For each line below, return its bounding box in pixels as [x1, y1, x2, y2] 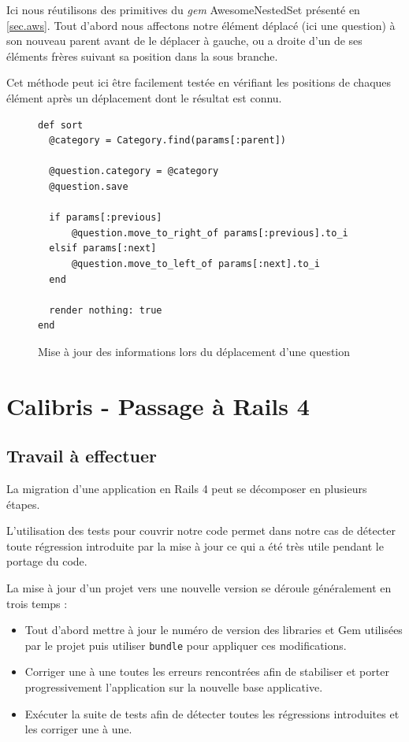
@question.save [49, 180, 128, 192]
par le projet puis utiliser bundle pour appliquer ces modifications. [24, 636, 347, 653]
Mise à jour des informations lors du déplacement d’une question [38, 343, 351, 359]
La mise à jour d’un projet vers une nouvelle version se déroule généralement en [6, 580, 392, 596]
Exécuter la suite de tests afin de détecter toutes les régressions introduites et [24, 705, 400, 722]
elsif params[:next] [49, 243, 157, 254]
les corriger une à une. [24, 721, 132, 737]
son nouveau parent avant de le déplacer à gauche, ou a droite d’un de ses [6, 32, 363, 49]
